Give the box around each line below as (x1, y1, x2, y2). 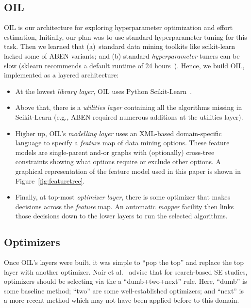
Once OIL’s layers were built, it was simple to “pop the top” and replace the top (4, 257, 244, 267)
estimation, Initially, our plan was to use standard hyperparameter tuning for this (4, 31, 247, 42)
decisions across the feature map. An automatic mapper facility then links (15, 201, 234, 211)
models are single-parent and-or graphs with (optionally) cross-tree (15, 147, 215, 157)
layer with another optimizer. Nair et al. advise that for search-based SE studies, (4, 266, 248, 277)
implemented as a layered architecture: (4, 70, 119, 80)
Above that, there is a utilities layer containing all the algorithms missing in (15, 102, 242, 112)
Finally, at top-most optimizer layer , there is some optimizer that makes (15, 192, 230, 202)
